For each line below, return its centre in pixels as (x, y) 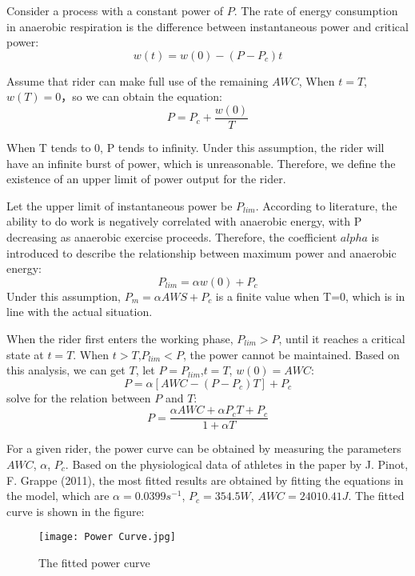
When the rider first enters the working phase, (120, 338)
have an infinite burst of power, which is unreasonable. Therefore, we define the (201, 163)
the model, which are (58, 496)
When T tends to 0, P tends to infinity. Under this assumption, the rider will (196, 148)
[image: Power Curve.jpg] (107, 537)
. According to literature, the (326, 205)
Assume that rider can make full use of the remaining (138, 80)
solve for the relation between (79, 397)
